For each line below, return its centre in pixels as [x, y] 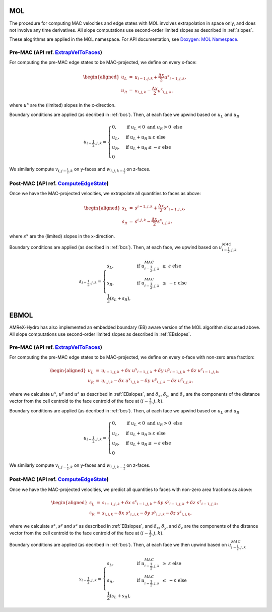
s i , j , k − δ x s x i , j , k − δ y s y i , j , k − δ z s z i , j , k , [147, 513]
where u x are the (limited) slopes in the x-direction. [62, 105]
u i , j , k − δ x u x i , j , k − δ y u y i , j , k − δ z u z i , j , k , [147, 381]
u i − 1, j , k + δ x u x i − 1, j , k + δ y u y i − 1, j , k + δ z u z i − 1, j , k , [160, 371]
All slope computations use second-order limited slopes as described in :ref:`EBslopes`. [100, 334]
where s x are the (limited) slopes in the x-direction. [62, 236]
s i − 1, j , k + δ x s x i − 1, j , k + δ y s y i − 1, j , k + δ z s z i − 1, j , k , [160, 503]
